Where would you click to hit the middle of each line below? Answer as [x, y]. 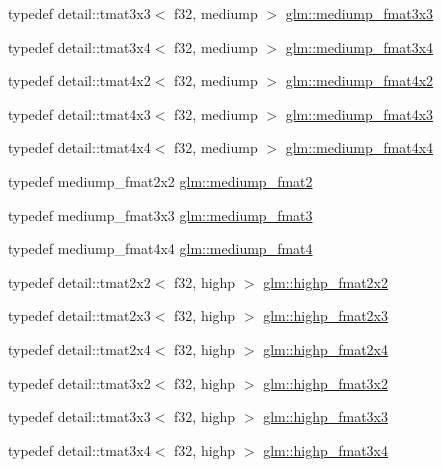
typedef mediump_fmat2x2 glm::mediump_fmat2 [160, 180]
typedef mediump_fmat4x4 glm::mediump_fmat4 [160, 248]
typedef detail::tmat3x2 [79, 382]
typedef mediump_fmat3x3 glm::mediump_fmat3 [160, 214]
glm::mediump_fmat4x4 [359, 147]
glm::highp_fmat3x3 [326, 416]
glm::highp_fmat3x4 [326, 449]
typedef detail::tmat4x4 [79, 147]
